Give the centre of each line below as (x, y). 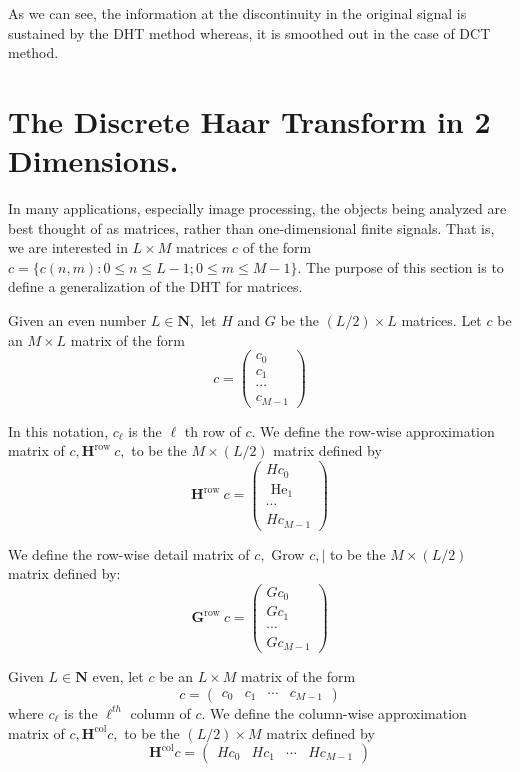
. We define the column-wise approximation (334, 712)
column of (160, 712)
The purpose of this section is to (404, 266)
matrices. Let (441, 320)
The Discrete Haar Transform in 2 (249, 120)
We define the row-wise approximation (377, 430)
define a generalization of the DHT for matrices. (155, 286)
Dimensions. (93, 160)
